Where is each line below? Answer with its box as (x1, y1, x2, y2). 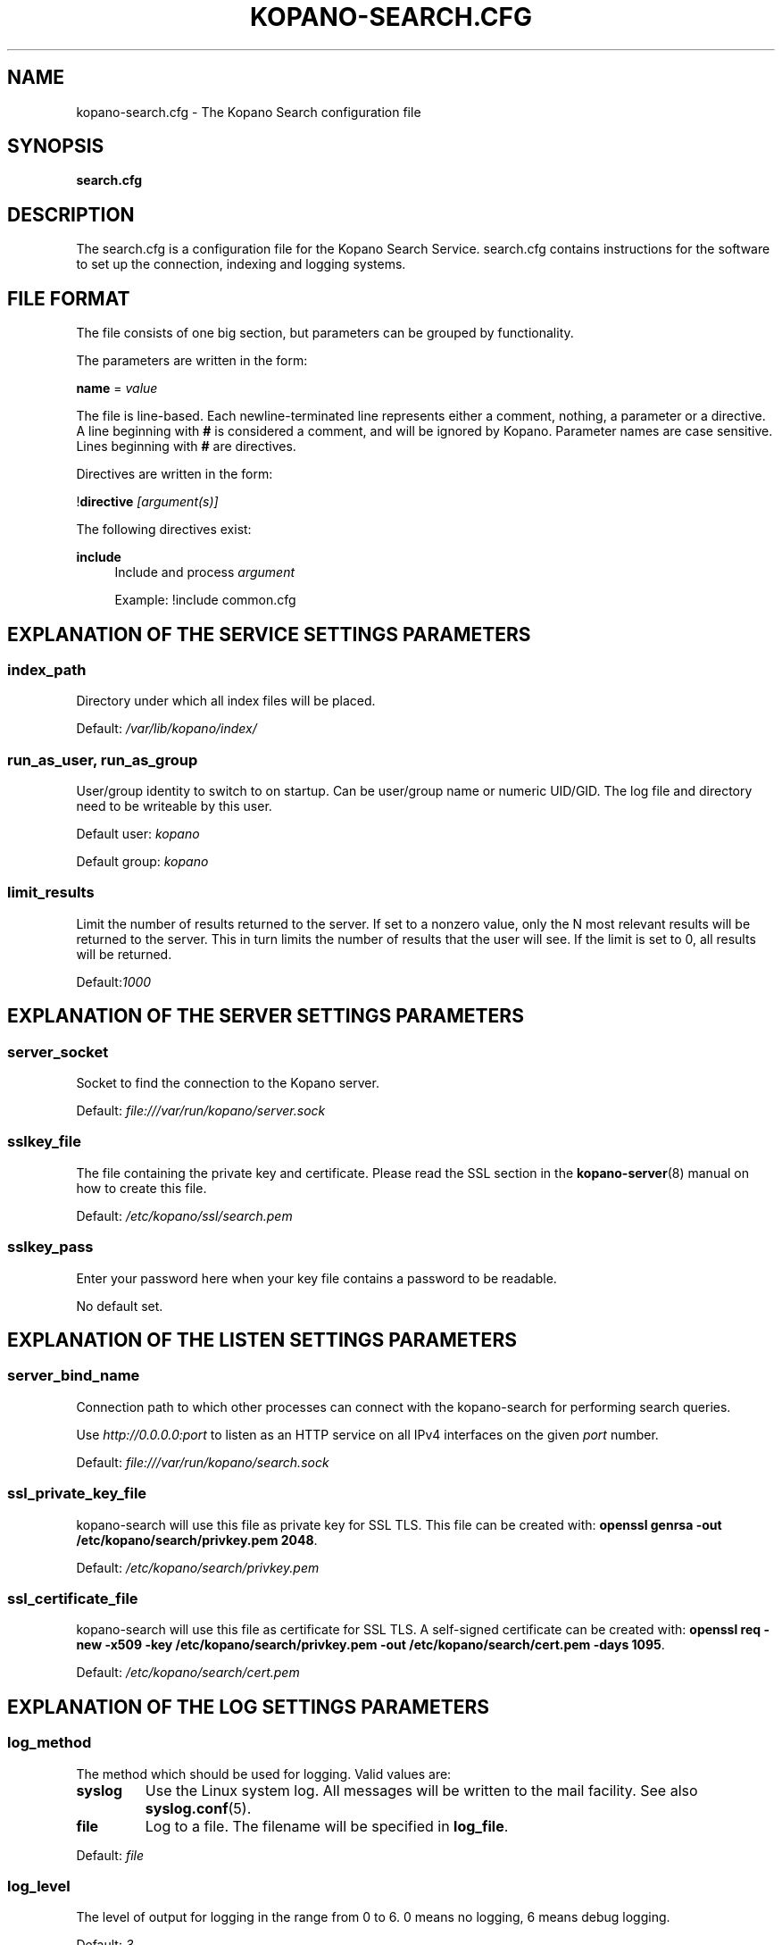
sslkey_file (7, 1132, 81, 1151)
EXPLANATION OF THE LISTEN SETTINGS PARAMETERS (7, 1328, 517, 1351)
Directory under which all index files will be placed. (76, 693, 376, 709)
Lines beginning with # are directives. (76, 438, 296, 455)
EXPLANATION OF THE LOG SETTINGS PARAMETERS (7, 1695, 489, 1718)
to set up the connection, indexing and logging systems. (76, 256, 406, 272)
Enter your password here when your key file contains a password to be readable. (76, 1270, 557, 1286)
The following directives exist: (76, 522, 252, 538)
